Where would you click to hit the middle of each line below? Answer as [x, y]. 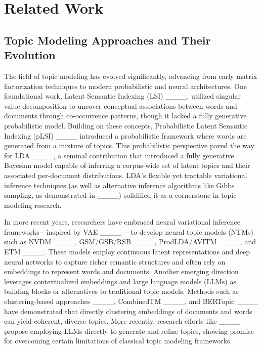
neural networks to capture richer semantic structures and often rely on [115, 261]
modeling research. [33, 205]
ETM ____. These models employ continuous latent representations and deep [127, 252]
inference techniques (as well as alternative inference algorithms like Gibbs [119, 185]
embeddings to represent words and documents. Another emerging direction [121, 271]
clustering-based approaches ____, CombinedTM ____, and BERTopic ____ [131, 301]
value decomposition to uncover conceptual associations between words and [121, 105]
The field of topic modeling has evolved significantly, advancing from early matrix [131, 76]
